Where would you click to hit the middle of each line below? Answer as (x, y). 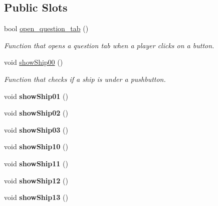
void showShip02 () (36, 113)
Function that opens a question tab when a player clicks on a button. (109, 45)
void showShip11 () (36, 163)
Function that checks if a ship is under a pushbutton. (85, 79)
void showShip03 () (36, 129)
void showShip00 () (34, 62)
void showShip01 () (36, 96)
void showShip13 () (36, 197)
